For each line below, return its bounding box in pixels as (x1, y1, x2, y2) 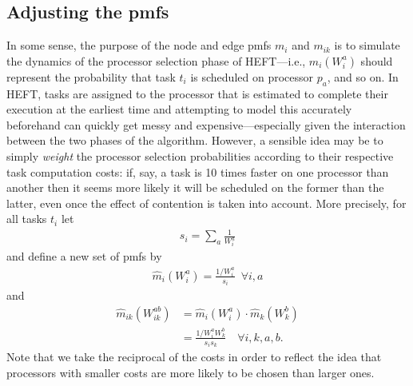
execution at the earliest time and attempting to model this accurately (6, 101, 352, 117)
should (360, 52, 393, 69)
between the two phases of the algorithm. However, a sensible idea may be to (6, 132, 383, 149)
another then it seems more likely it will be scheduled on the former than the (6, 179, 384, 196)
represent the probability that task (6, 68, 176, 85)
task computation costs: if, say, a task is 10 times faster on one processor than (6, 163, 389, 180)
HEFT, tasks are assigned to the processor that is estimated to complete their (6, 85, 388, 101)
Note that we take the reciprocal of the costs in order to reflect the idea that (6, 348, 382, 365)
